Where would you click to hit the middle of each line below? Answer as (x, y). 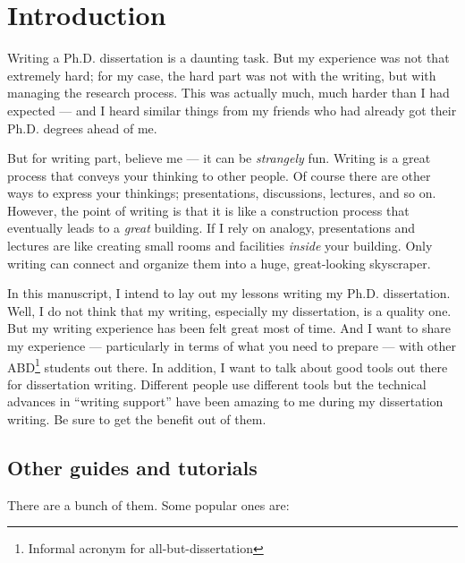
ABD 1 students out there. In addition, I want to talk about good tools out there (228, 365)
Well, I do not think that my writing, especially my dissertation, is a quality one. (229, 310)
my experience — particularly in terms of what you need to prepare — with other (232, 346)
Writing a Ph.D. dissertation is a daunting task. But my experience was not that (228, 58)
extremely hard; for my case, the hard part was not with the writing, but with (222, 75)
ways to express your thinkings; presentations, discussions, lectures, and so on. (222, 193)
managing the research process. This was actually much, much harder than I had (228, 93)
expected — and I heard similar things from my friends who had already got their (232, 110)
